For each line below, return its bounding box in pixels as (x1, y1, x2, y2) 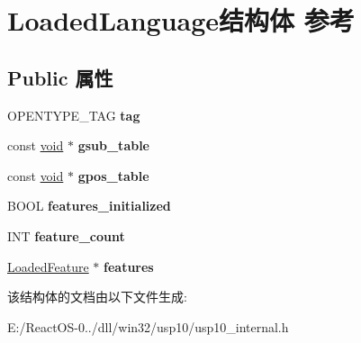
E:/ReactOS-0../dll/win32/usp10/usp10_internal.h (7, 317, 289, 336)
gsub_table (77, 136, 149, 155)
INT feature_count (7, 226, 125, 245)
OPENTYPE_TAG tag (7, 105, 140, 124)
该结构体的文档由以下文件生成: (7, 287, 187, 306)
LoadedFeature (7, 257, 89, 275)
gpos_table (77, 166, 149, 185)
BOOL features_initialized (7, 196, 171, 215)
